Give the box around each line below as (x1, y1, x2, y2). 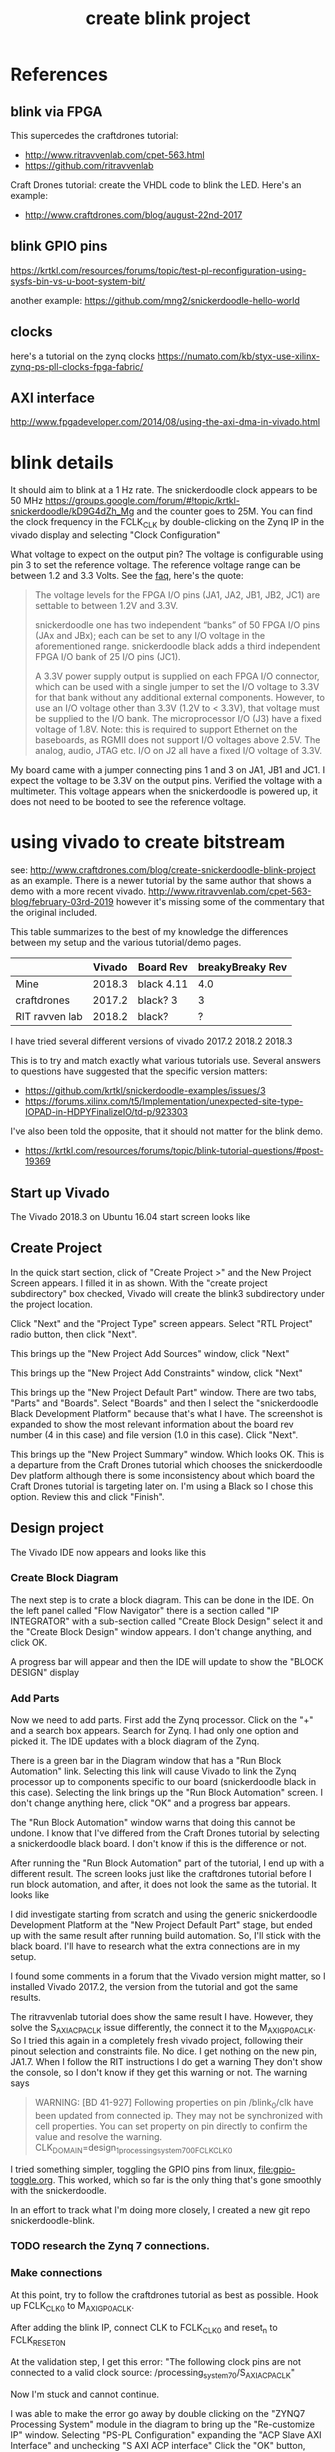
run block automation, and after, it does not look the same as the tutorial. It (10, 1878, 317, 1891)
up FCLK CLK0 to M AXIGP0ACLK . (10, 2299, 135, 2314)
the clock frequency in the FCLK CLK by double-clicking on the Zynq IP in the (10, 516, 325, 531)
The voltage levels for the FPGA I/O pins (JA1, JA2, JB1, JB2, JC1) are (34, 589, 321, 601)
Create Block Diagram (10, 1571, 119, 1585)
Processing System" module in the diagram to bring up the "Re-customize (10, 2418, 315, 2430)
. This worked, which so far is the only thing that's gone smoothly (52, 2173, 322, 2186)
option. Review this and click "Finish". (10, 1490, 165, 1502)
